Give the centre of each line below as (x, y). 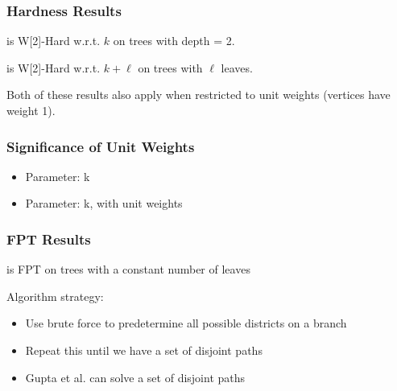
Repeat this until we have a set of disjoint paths (144, 350)
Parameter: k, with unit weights (104, 203)
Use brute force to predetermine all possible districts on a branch (186, 323)
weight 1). (31, 110)
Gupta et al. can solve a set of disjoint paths (135, 377)
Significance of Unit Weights (101, 146)
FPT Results (49, 239)
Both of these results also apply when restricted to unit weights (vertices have (198, 95)
